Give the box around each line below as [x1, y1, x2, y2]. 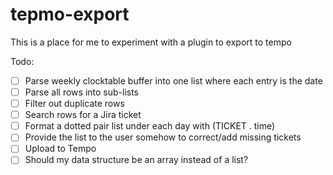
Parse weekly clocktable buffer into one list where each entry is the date [24, 74, 323, 87]
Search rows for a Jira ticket [24, 109, 142, 121]
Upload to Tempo [24, 143, 97, 155]
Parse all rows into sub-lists [24, 86, 140, 98]
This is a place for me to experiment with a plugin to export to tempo [10, 36, 292, 48]
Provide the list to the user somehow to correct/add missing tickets [24, 131, 302, 143]
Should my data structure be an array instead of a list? [24, 154, 249, 166]
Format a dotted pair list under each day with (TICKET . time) [24, 120, 276, 132]
